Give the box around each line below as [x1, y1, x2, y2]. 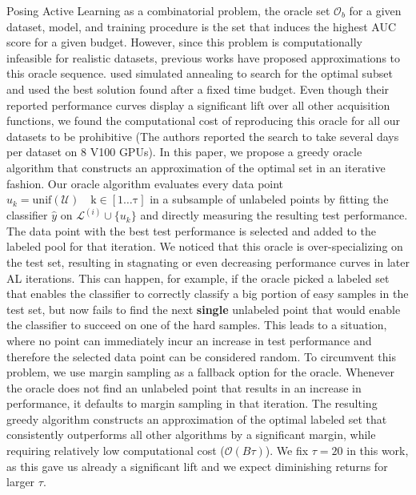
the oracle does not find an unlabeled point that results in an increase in [6, 379, 362, 396]
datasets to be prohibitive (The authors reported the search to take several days [6, 127, 399, 144]
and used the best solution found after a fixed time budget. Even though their [6, 80, 390, 97]
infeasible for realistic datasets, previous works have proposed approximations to [6, 49, 401, 66]
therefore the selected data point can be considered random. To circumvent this [6, 348, 396, 364]
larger [6, 473, 35, 490]
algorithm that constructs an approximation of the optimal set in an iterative [6, 159, 386, 175]
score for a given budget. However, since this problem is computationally [6, 34, 362, 50]
